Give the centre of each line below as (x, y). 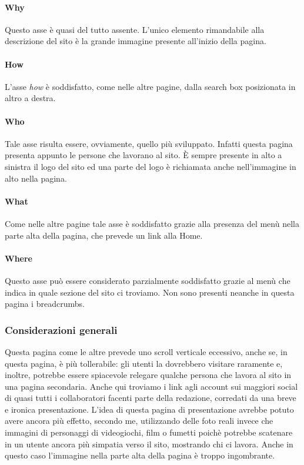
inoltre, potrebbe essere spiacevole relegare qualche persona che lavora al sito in (148, 375)
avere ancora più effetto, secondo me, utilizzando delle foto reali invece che (139, 421)
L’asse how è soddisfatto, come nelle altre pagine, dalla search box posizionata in (150, 86)
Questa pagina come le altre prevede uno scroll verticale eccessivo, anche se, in (146, 351)
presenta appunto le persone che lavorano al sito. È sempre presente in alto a (143, 155)
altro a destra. (30, 98)
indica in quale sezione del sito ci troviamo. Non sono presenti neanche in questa (150, 292)
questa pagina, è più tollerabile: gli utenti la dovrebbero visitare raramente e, (144, 363)
